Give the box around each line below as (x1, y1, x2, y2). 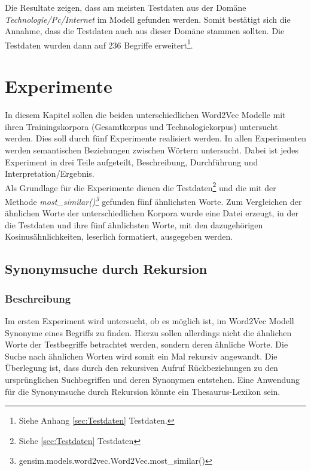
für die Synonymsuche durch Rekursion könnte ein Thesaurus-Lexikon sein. (5, 385, 280, 397)
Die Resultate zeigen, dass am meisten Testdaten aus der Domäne (5, 1, 246, 13)
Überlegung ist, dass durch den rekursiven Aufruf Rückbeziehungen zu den (5, 361, 278, 374)
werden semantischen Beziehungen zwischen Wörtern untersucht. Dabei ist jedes (5, 143, 298, 156)
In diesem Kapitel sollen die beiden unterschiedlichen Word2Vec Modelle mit (5, 108, 286, 121)
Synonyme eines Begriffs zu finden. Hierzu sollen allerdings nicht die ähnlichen (5, 326, 292, 339)
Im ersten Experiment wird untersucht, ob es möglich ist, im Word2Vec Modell (5, 315, 294, 327)
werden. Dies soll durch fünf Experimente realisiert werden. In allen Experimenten (5, 132, 306, 144)
